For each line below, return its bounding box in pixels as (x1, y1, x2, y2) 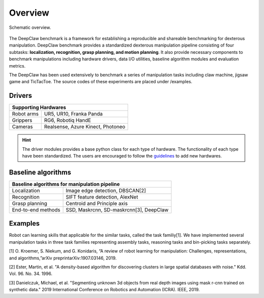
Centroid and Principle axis (66, 200, 128, 206)
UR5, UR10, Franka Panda (44, 111, 103, 117)
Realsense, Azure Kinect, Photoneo (44, 123, 126, 130)
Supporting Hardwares (12, 104, 66, 111)
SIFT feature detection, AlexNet (66, 193, 138, 200)
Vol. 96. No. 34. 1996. (9, 271, 52, 276)
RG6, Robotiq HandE (44, 117, 91, 124)
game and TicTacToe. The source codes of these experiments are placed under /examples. (9, 79, 193, 85)
